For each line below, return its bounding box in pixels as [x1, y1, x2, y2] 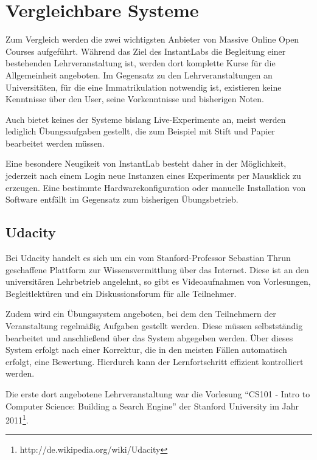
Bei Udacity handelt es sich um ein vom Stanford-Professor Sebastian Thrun [5, 251, 291, 264]
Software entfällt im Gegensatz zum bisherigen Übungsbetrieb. [5, 193, 239, 206]
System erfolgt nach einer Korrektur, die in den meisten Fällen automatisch [5, 343, 287, 356]
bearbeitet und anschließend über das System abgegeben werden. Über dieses [5, 331, 293, 344]
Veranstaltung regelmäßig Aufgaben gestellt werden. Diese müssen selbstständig [5, 319, 303, 332]
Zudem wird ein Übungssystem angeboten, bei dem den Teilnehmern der [5, 307, 276, 320]
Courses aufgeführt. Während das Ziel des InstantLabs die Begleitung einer [5, 44, 286, 57]
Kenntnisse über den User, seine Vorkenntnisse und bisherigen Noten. [5, 92, 264, 105]
